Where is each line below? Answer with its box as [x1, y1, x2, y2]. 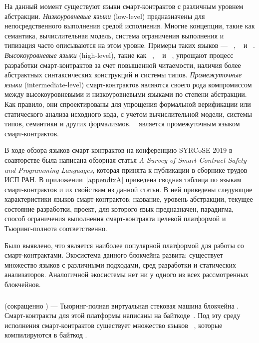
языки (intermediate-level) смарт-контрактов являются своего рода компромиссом [4, 79, 252, 89]
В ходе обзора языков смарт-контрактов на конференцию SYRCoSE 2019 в [4, 145, 233, 155]
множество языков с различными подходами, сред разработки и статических [4, 259, 237, 270]
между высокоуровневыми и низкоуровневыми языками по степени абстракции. [4, 89, 247, 99]
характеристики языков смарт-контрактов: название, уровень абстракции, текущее [4, 194, 253, 204]
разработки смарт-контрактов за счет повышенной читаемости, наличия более [4, 59, 241, 70]
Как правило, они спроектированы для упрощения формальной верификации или [4, 98, 251, 109]
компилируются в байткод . [4, 330, 87, 340]
